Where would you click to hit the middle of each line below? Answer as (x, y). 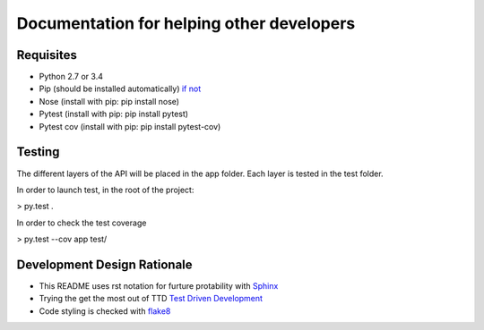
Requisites (47, 55)
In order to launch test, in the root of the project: (105, 190)
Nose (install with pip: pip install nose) (109, 101)
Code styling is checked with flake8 (105, 311)
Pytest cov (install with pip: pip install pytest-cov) (130, 126)
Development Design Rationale (104, 264)
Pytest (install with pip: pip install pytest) (113, 114)
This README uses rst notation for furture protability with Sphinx (159, 286)
